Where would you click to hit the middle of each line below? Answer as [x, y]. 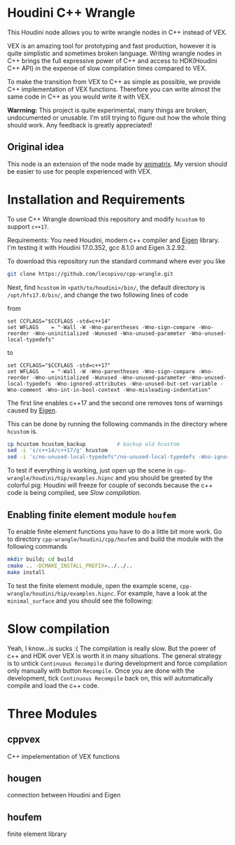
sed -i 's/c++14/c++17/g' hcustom [58, 451]
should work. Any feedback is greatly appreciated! [80, 125]
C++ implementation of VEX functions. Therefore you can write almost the [114, 89]
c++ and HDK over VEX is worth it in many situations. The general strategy [115, 655]
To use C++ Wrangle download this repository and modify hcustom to [106, 219]
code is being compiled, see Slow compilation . [74, 493]
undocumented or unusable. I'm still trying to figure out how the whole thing [116, 118]
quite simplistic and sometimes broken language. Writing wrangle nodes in [114, 53]
